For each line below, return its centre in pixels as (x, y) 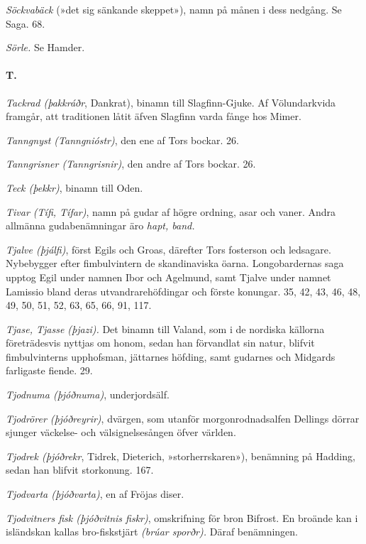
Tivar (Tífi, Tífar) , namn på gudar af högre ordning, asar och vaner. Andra (171, 211)
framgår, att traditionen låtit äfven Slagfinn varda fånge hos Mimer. (154, 116)
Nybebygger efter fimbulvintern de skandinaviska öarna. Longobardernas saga (175, 263)
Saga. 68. (26, 23)
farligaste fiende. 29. (49, 370)
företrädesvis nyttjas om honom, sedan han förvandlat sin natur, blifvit (160, 343)
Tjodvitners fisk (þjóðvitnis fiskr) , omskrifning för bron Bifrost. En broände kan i (182, 517)
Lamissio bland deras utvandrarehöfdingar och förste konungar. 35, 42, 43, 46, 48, (183, 291)
